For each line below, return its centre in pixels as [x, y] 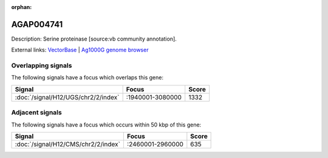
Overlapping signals [42, 65]
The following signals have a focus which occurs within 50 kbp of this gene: [106, 125]
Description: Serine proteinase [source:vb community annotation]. [94, 39]
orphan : [22, 7]
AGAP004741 [37, 24]
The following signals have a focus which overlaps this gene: [87, 77]
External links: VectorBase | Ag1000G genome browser [80, 50]
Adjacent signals [36, 113]
